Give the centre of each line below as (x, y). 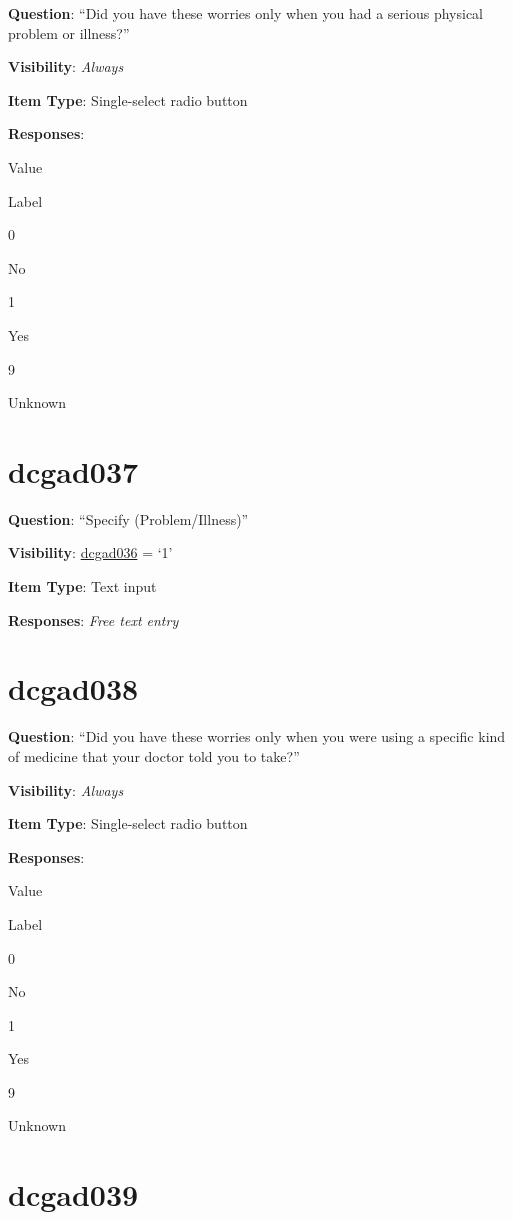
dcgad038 (73, 688)
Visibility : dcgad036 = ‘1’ (90, 552)
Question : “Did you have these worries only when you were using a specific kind (257, 736)
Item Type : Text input (82, 586)
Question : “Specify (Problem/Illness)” (128, 518)
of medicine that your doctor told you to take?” (154, 755)
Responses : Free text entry (93, 619)
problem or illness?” (69, 32)
